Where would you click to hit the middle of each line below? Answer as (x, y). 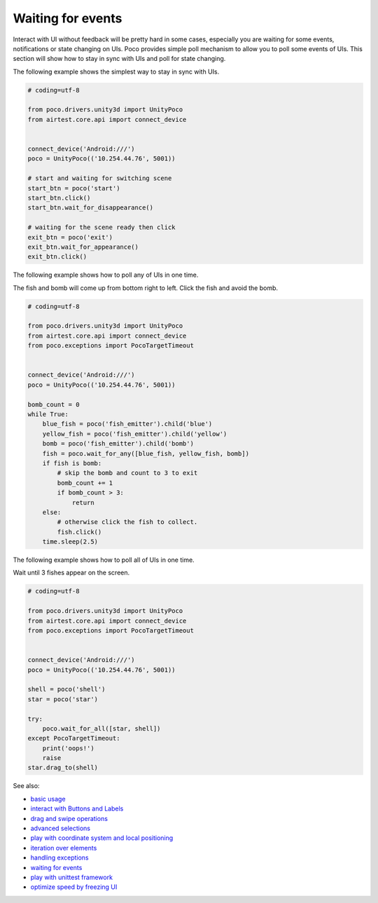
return (83, 502)
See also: (26, 786)
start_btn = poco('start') (74, 188)
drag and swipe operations (69, 818)
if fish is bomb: (72, 463)
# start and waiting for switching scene (100, 178)
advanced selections (61, 828)
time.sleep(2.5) (70, 542)
